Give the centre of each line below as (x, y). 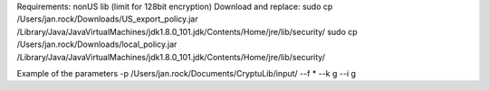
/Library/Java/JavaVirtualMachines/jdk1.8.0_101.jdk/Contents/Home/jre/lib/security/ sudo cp (187, 31)
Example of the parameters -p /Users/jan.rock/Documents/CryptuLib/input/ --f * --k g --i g (187, 73)
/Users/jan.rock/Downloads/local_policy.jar (97, 44)
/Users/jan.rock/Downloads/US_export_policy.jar (107, 19)
